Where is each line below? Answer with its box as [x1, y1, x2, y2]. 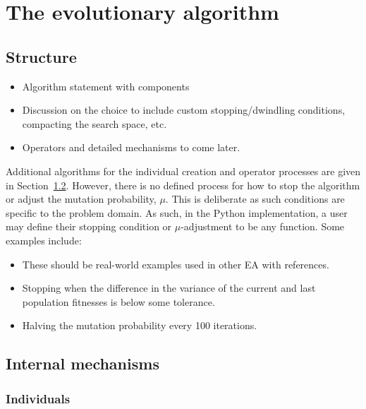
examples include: [6, 232, 82, 247]
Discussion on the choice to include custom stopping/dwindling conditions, [22, 102, 346, 117]
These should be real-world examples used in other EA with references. [22, 256, 329, 271]
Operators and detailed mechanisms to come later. [22, 140, 240, 155]
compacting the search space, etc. [22, 116, 167, 131]
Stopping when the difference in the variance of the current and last [22, 280, 316, 295]
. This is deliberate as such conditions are [165, 191, 345, 206]
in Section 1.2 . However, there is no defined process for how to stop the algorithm [6, 177, 360, 192]
